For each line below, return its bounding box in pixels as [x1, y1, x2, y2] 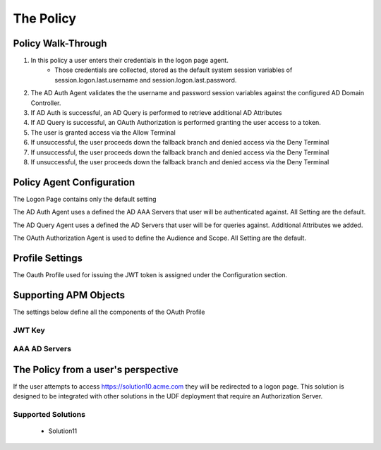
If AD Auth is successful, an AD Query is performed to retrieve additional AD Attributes [30, 109, 282, 117]
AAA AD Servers [13, 344, 72, 354]
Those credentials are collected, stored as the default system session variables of [54, 66, 293, 74]
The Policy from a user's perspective [13, 363, 179, 375]
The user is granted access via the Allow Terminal [30, 128, 176, 137]
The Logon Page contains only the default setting [13, 195, 157, 203]
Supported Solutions [13, 410, 86, 420]
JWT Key [13, 325, 45, 335]
